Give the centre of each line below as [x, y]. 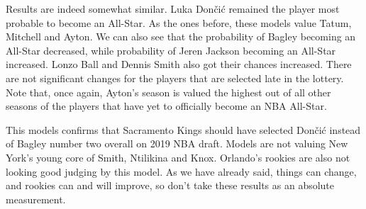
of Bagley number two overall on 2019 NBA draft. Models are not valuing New [177, 143]
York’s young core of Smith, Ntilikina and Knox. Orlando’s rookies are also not [178, 157]
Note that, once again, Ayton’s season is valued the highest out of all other [168, 92]
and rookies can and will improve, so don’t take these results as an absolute [170, 185]
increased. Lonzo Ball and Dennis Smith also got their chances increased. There [179, 64]
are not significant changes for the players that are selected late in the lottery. [175, 78]
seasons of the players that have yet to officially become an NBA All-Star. [166, 106]
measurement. [36, 199]
